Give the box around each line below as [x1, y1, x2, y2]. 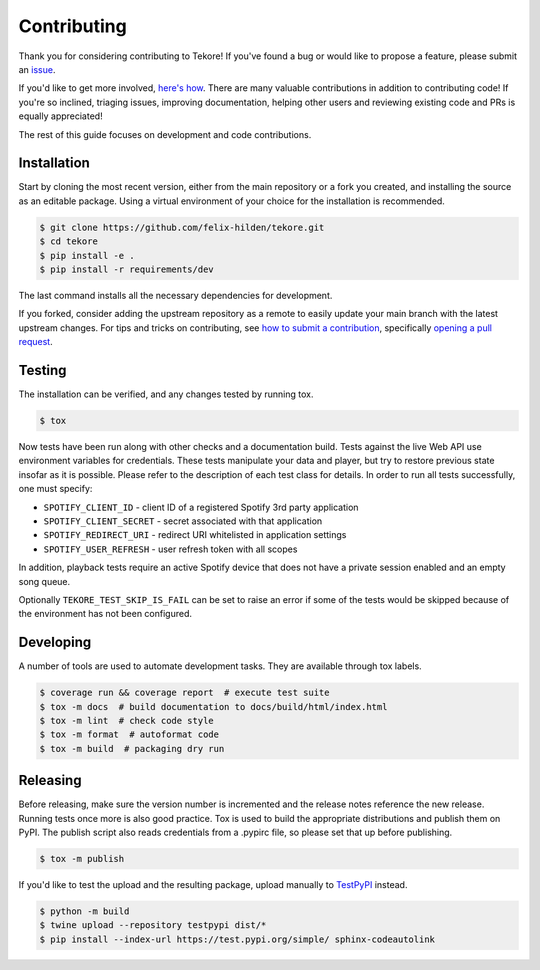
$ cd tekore [39, 236, 99, 247]
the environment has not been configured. [18, 608, 193, 620]
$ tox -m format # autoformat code [39, 729, 220, 740]
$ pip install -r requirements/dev [39, 263, 214, 275]
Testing [18, 361, 67, 379]
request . [18, 336, 54, 348]
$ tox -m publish [39, 853, 125, 864]
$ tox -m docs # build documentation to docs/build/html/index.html [39, 701, 388, 712]
